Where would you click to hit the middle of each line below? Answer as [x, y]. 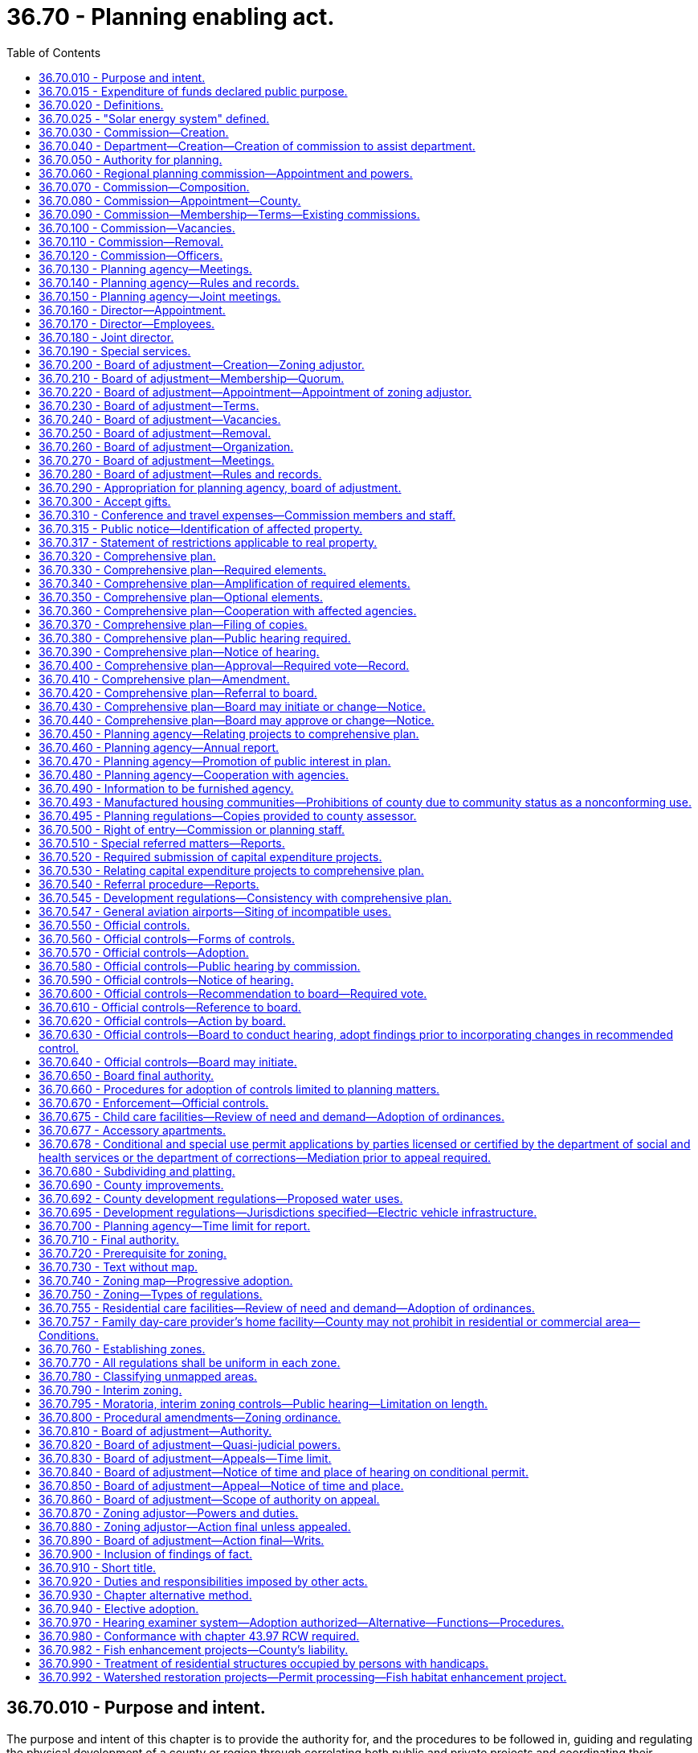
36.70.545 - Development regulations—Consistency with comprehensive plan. [245, 897]
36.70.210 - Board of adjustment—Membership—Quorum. [192, 378]
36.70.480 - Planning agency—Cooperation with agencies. [194, 774]
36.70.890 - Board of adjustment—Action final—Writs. [182, 1540]
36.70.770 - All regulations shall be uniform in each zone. [190, 1362]
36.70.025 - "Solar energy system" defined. [154, 118]
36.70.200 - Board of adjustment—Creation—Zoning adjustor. [202, 364]
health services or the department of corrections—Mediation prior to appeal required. [265, 1157]
